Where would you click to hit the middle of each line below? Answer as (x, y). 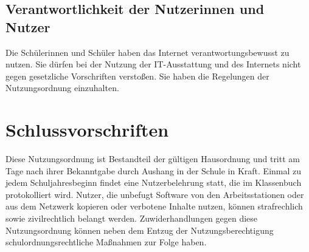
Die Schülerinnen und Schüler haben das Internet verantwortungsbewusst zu (148, 52)
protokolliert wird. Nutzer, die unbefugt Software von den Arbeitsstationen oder (155, 194)
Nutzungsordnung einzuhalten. (62, 88)
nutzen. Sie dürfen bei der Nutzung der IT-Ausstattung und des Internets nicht (153, 64)
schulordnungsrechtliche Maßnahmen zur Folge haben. (106, 242)
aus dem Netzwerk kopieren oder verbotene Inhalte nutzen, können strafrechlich (154, 206)
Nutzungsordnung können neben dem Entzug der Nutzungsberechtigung (140, 230)
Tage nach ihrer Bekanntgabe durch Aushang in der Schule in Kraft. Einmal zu (154, 170)
